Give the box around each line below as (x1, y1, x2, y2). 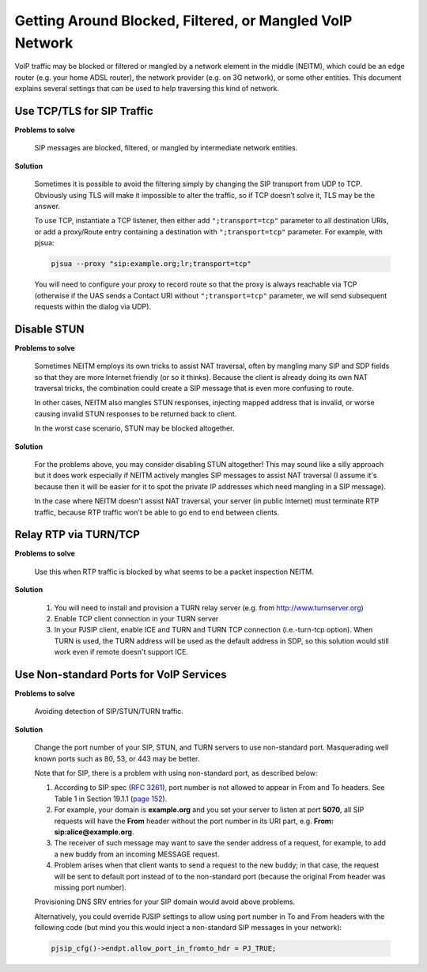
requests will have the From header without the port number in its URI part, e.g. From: (54, 816, 334, 826)
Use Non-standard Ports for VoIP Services (14, 667, 227, 681)
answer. (34, 201, 61, 211)
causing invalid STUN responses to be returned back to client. (34, 408, 237, 419)
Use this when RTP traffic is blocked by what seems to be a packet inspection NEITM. (34, 567, 314, 576)
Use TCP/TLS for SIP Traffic (14, 104, 153, 118)
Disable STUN (14, 322, 85, 336)
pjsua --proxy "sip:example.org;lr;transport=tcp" (51, 260, 252, 268)
